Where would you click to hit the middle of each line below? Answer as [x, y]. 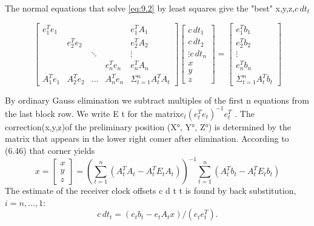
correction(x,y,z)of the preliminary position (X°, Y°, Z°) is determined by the [148, 126]
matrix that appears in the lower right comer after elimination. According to [147, 138]
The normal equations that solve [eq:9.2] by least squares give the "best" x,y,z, [150, 8]
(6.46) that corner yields [50, 150]
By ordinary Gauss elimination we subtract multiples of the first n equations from [157, 100]
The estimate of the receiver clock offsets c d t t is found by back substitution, [151, 191]
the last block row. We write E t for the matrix [92, 113]
